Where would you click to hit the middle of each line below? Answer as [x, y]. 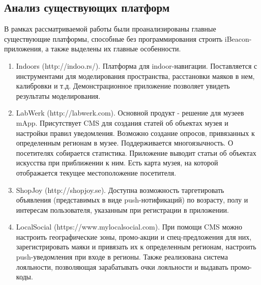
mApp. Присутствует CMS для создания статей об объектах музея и [122, 122]
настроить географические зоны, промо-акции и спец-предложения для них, [134, 236]
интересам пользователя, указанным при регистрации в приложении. [122, 209]
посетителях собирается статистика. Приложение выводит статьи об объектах [136, 152]
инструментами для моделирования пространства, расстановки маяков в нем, [135, 76]
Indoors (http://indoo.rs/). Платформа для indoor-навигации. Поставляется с [137, 65]
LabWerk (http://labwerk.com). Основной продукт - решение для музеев [130, 113]
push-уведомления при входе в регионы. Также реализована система [122, 257]
